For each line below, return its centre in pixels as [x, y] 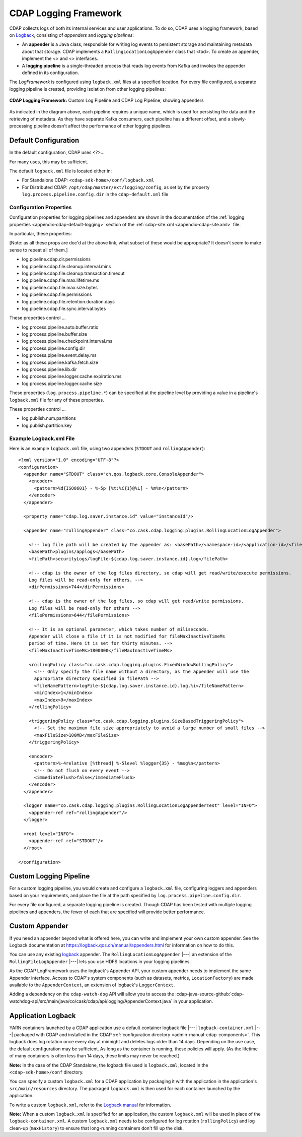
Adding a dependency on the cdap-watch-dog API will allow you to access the [92, 994]
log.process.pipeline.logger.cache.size [62, 384]
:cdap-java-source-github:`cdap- [210, 994]
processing [21, 126]
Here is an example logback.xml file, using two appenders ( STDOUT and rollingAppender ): [107, 448]
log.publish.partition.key [47, 425]
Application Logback [43, 1016]
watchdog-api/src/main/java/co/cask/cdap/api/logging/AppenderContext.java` [91, 1001]
